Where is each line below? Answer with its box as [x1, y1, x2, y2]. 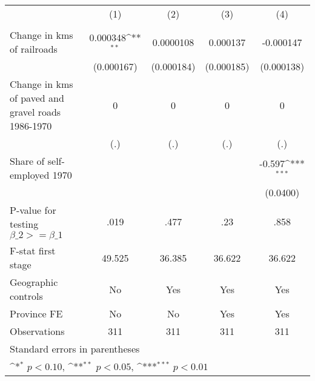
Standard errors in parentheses [10, 342, 140, 356]
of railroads [10, 42, 58, 56]
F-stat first [10, 244, 56, 257]
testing [10, 217, 39, 231]
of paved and [10, 91, 64, 105]
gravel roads [10, 105, 61, 119]
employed [10, 168, 50, 182]
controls [10, 289, 43, 303]
